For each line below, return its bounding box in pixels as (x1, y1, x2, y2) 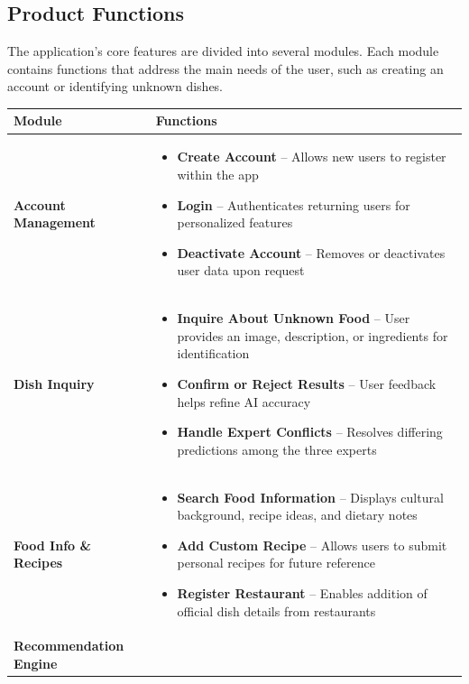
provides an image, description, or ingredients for (177, 326, 448, 345)
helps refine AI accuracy (177, 392, 311, 411)
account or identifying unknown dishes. (7, 77, 224, 96)
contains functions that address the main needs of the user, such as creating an (7, 59, 444, 78)
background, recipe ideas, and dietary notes (177, 505, 418, 524)
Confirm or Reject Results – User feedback (177, 374, 437, 393)
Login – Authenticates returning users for (177, 195, 410, 214)
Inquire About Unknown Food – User (177, 309, 410, 328)
